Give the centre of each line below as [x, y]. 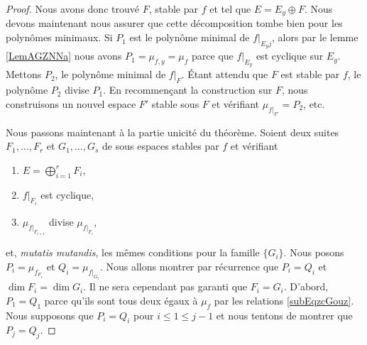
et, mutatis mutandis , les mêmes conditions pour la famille [133, 252]
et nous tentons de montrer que [284, 315]
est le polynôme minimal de [190, 37]
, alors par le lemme [315, 37]
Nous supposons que [50, 315]
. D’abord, [306, 286]
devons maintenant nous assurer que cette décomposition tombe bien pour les [174, 23]
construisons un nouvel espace [71, 103]
